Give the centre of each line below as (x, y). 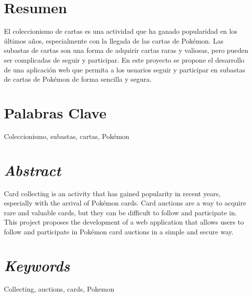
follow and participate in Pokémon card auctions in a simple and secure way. (119, 231)
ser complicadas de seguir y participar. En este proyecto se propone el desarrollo (124, 59)
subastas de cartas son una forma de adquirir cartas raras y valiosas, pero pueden (126, 50)
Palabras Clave (55, 112)
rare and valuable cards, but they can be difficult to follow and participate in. (120, 212)
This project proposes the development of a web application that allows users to (124, 222)
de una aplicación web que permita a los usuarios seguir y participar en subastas (125, 69)
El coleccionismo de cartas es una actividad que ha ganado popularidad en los (121, 31)
